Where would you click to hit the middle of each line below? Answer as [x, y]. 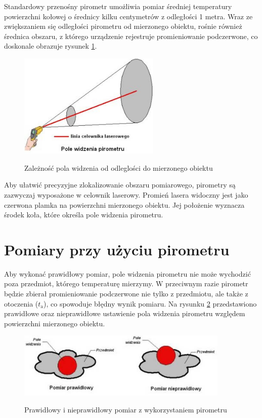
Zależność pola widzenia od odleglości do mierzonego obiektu [119, 167]
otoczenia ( [21, 303]
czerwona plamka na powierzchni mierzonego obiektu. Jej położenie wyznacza [124, 204]
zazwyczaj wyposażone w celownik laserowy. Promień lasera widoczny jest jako [126, 194]
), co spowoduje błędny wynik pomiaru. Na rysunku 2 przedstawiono [150, 303]
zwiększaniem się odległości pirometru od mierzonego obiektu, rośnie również [123, 26]
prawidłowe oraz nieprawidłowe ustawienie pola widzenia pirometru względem [125, 313]
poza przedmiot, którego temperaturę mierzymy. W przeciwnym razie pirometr [126, 283]
